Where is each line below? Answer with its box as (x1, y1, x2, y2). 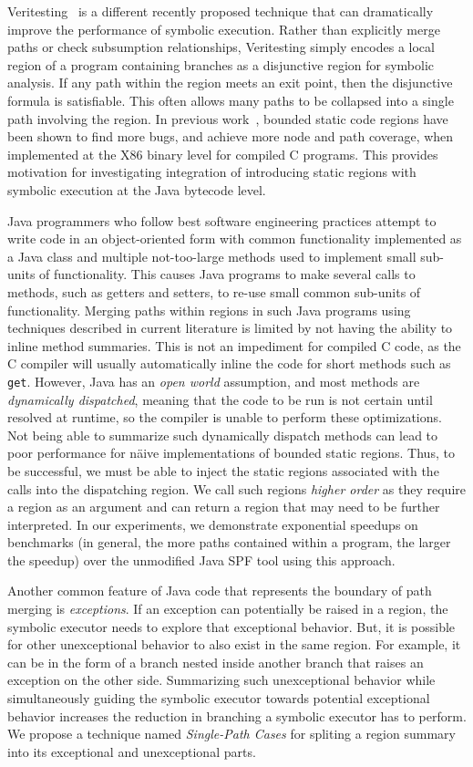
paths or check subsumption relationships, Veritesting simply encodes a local (7, 37, 435, 57)
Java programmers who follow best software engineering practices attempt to (7, 211, 437, 230)
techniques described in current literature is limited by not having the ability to (7, 318, 453, 337)
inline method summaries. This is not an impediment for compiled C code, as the (7, 336, 461, 355)
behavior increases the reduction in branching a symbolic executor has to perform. (7, 706, 467, 725)
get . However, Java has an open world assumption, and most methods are (7, 371, 420, 390)
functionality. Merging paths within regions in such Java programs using (7, 300, 411, 319)
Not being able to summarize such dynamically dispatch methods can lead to (7, 425, 438, 444)
